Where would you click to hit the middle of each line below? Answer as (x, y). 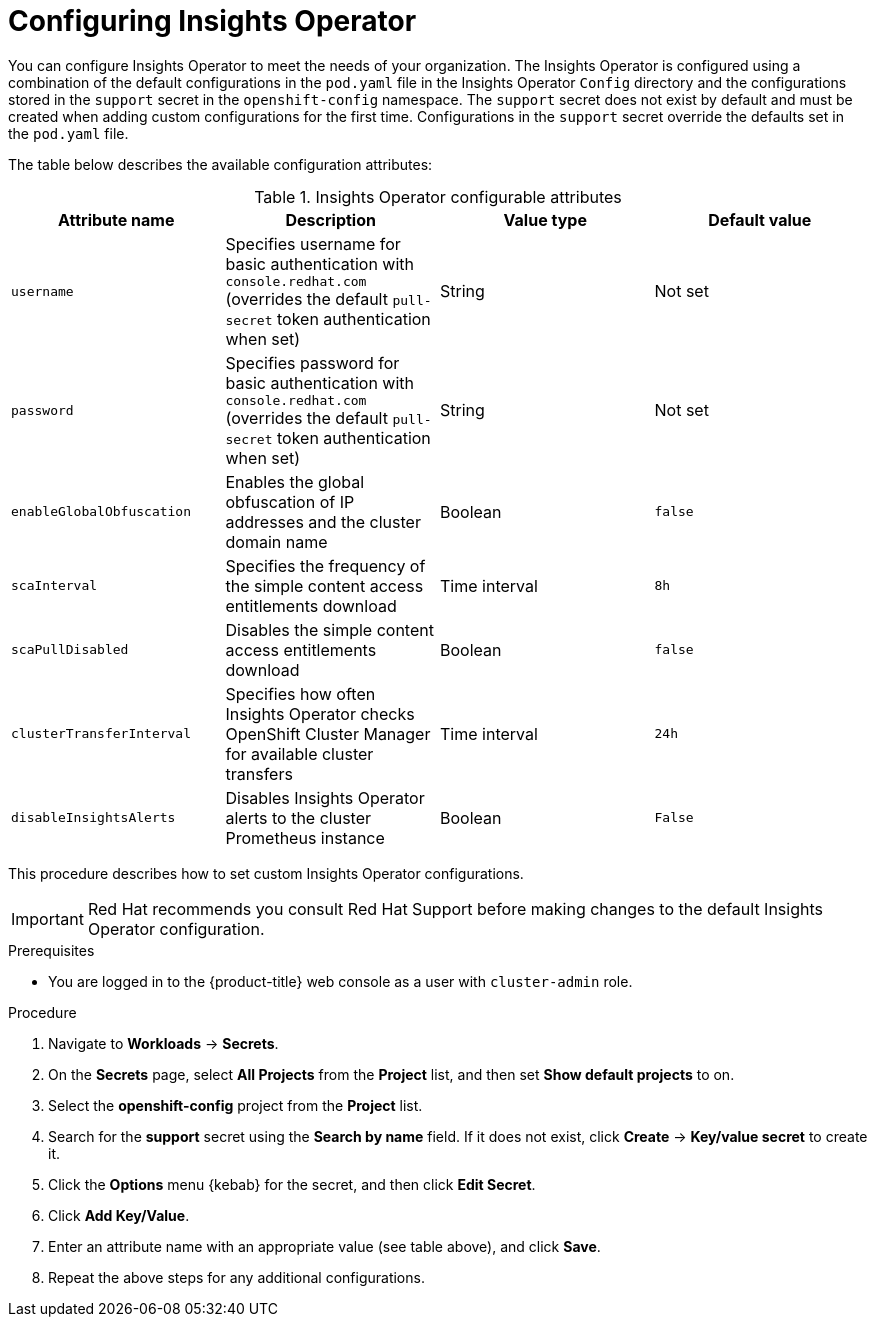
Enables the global (295, 481)
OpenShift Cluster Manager (328, 733)
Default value (760, 219)
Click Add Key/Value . (119, 1215)
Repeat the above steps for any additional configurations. (236, 1277)
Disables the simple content (329, 629)
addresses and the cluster (323, 521)
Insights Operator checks (320, 713)
